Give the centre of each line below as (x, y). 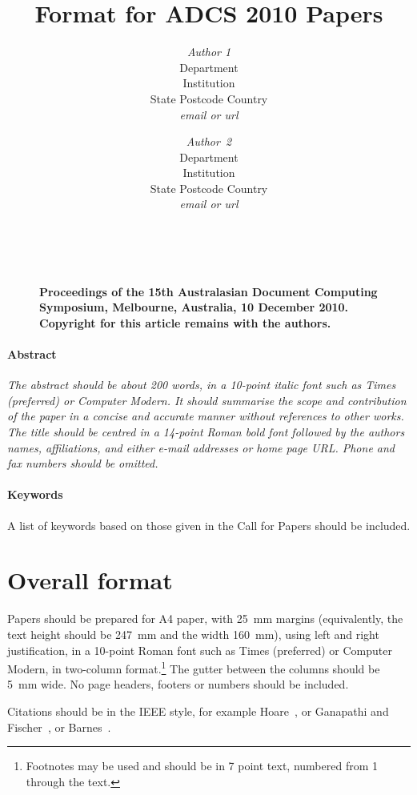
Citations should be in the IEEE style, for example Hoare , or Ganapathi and (198, 711)
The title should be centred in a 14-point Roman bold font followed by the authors (206, 432)
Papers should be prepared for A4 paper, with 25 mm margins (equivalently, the (205, 618)
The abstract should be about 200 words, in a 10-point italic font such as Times (202, 385)
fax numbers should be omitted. (83, 463)
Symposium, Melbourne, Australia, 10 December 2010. (194, 307)
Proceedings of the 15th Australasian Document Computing (208, 291)
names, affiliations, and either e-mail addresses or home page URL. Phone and (201, 447)
